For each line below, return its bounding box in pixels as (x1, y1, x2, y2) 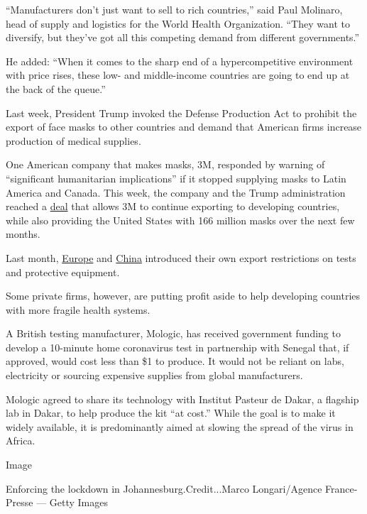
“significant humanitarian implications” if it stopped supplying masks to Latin (6, 170, 346, 185)
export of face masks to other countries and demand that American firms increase (6, 119, 362, 134)
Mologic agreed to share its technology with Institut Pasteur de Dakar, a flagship (6, 391, 359, 406)
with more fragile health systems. (6, 302, 150, 317)
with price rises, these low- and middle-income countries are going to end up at (6, 67, 350, 82)
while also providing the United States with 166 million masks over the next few (6, 212, 355, 227)
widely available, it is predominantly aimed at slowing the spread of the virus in (6, 419, 354, 434)
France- (325, 481, 358, 496)
